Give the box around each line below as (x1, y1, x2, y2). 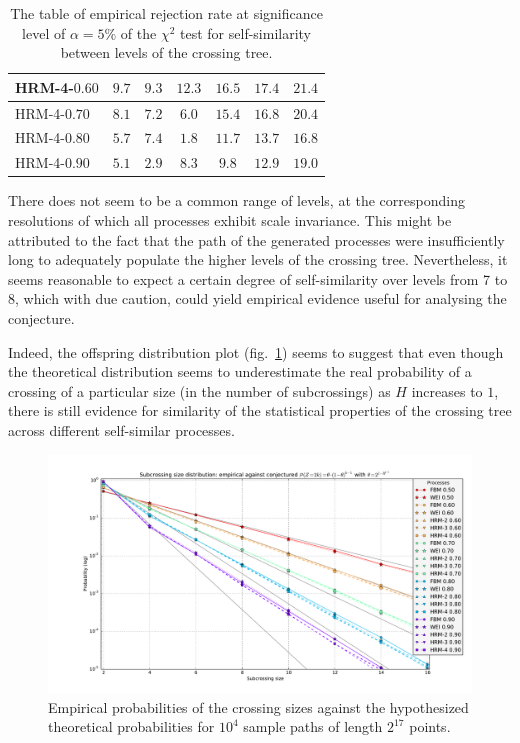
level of (22, 22, 66, 43)
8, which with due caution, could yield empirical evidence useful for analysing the (8, 288, 507, 309)
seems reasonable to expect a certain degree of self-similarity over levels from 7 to (8, 268, 508, 289)
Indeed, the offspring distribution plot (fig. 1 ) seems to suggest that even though (8, 341, 504, 362)
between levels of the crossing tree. (60, 42, 273, 63)
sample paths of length (243, 716, 383, 737)
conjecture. (8, 307, 75, 328)
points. (409, 716, 451, 737)
